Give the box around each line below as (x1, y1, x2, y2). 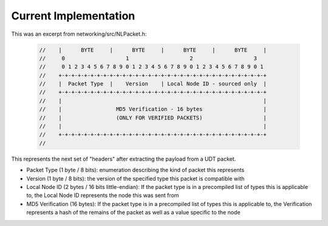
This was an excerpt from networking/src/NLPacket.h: (11, 30, 147, 38)
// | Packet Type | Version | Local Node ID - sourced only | (39, 81, 267, 87)
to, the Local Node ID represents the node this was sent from (26, 191, 179, 199)
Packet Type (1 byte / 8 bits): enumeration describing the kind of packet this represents (26, 167, 245, 174)
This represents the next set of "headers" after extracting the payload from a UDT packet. (11, 155, 236, 162)
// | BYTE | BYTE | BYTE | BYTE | (39, 46, 267, 53)
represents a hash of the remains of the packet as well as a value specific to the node (26, 209, 241, 216)
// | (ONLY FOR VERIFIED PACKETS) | (39, 114, 267, 121)
